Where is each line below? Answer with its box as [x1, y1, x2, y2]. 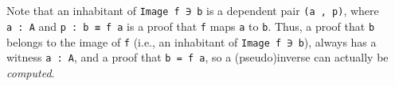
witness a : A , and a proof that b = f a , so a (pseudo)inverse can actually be [6, 49, 389, 65]
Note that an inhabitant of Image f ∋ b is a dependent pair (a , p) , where [6, 2, 379, 19]
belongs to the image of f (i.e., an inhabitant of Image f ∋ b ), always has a [6, 33, 377, 50]
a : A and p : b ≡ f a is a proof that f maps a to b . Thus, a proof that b [6, 18, 375, 35]
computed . [6, 65, 55, 80]
